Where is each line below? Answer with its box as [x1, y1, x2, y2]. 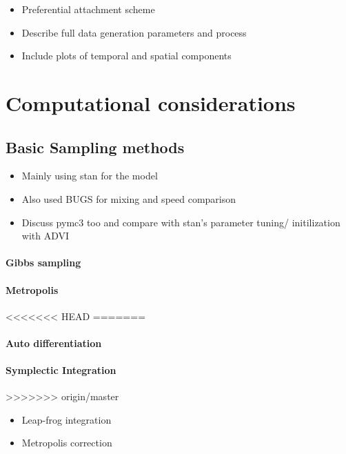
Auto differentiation [6, 335, 102, 350]
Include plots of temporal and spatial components [21, 48, 232, 63]
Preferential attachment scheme [21, 2, 155, 16]
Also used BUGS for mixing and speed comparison [21, 191, 236, 206]
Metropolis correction [21, 435, 112, 450]
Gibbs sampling [6, 255, 81, 270]
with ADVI [21, 228, 70, 243]
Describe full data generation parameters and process [21, 25, 247, 39]
